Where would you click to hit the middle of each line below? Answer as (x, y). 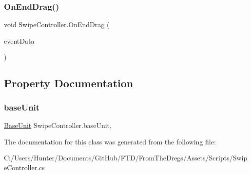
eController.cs (24, 167)
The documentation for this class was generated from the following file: (110, 141)
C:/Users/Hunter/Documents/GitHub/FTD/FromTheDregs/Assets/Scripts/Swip (126, 158)
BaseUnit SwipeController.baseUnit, (58, 125)
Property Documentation (69, 83)
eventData (19, 40)
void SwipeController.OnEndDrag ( (57, 24)
